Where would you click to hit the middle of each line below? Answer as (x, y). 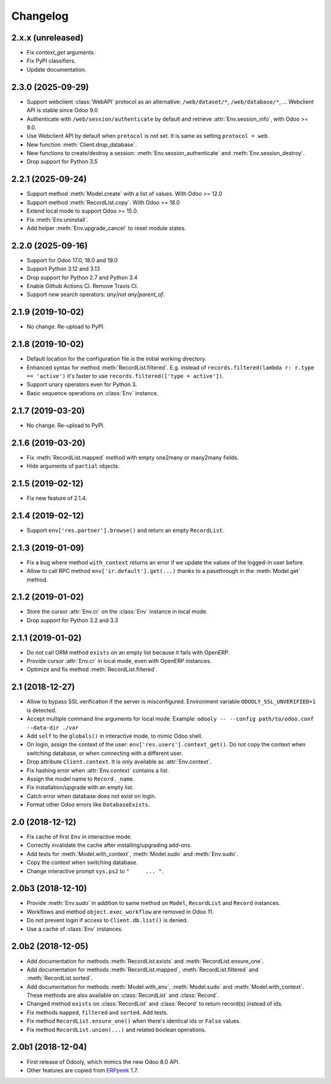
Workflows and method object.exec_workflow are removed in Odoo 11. (120, 912)
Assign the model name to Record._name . (81, 779)
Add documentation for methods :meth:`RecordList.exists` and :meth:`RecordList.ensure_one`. (145, 961)
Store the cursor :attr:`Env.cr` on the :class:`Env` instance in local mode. (117, 612)
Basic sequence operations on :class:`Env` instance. (93, 393)
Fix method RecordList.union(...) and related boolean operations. (116, 1029)
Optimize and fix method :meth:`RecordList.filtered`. (92, 669)
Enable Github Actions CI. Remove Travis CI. (82, 286)
